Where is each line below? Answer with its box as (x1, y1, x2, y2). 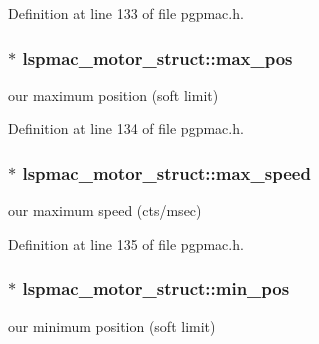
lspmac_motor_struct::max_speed (22, 160, 311, 185)
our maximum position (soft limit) (8, 84, 219, 105)
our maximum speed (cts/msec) (8, 200, 202, 221)
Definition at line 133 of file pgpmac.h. (8, 3, 244, 23)
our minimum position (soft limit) (8, 315, 216, 336)
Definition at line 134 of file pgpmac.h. (8, 118, 244, 139)
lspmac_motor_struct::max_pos (22, 45, 293, 70)
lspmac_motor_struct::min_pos (22, 276, 290, 301)
